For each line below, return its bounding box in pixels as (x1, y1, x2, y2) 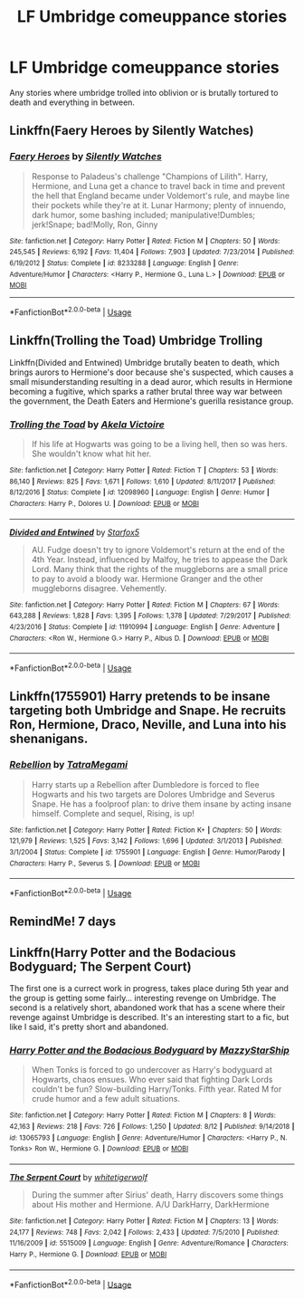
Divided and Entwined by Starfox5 (9, 527, 140, 538)
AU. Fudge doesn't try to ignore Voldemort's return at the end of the (31, 544, 285, 555)
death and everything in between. (9, 97, 136, 108)
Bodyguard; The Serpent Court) (9, 959, 192, 974)
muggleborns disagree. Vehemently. (31, 582, 167, 594)
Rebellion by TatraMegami (9, 759, 128, 771)
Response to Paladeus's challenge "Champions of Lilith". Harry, (31, 170, 269, 182)
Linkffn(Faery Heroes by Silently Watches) (9, 123, 254, 138)
